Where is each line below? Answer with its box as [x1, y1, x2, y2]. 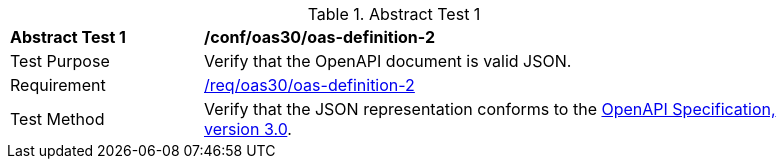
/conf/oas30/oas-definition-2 [204, 27, 435, 47]
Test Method [10, 109, 105, 129]
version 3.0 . [204, 119, 292, 139]
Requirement [10, 75, 106, 95]
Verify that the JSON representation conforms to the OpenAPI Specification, [204, 99, 776, 119]
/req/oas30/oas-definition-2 [204, 75, 415, 95]
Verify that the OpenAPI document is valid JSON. [204, 51, 572, 71]
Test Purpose [10, 51, 110, 71]
